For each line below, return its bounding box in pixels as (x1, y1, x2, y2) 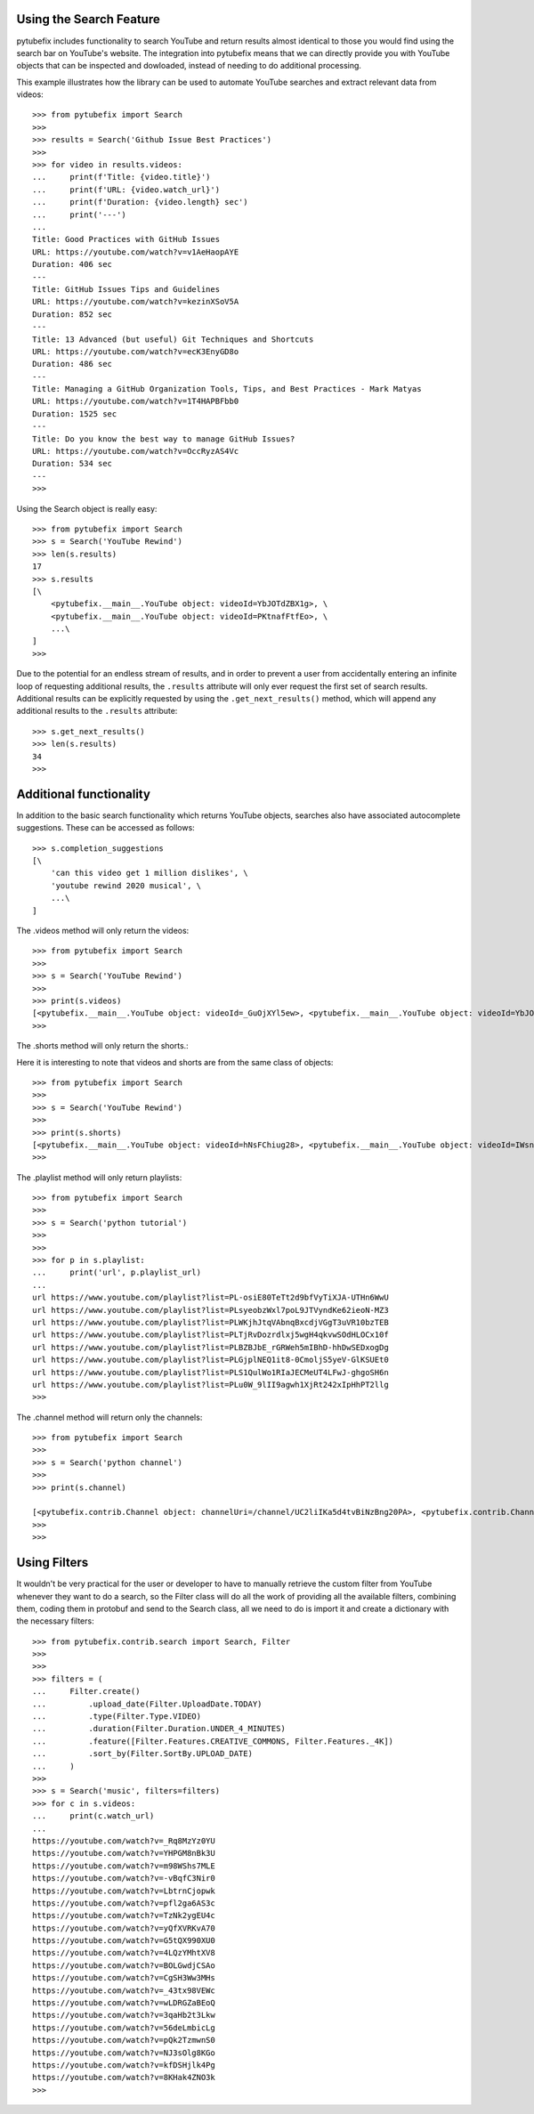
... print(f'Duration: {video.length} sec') (32, 197, 248, 207)
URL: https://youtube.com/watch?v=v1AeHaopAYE (32, 247, 239, 257)
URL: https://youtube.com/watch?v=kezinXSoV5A (32, 296, 239, 307)
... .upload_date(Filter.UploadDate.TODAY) (32, 1698, 263, 1709)
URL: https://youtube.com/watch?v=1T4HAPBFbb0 (32, 396, 239, 407)
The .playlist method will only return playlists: (16, 1171, 182, 1183)
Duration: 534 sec (32, 458, 113, 469)
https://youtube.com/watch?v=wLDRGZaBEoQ (32, 1998, 215, 2008)
